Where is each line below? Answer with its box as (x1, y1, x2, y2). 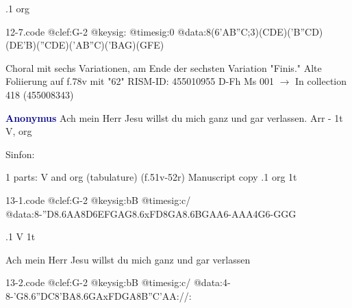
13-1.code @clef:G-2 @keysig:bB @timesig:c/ (5, 192, 191, 207)
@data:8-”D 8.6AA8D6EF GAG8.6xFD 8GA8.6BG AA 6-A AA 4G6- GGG (5, 206, 297, 220)
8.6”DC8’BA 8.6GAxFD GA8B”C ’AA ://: (23, 288, 192, 303)
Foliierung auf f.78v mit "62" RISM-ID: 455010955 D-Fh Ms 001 (5, 74, 274, 88)
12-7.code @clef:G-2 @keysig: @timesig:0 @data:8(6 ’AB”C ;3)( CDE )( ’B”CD (5, 24, 319, 38)
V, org (5, 124, 32, 138)
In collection (294, 74, 347, 88)
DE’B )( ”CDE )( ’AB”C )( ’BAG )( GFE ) (9, 38, 164, 52)
